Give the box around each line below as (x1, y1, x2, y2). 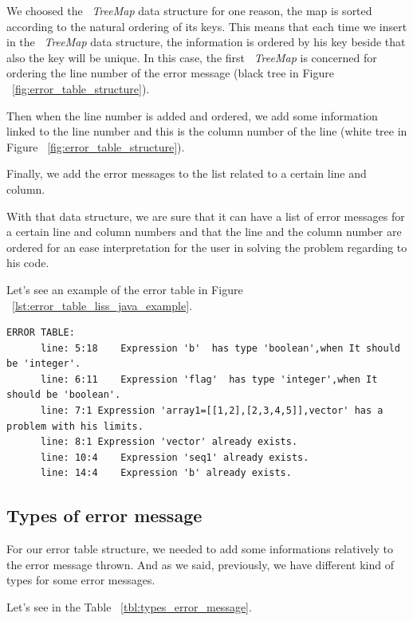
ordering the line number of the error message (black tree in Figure (6, 65, 334, 81)
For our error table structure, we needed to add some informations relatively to (6, 540, 393, 557)
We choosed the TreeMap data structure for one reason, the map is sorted (6, 2, 372, 18)
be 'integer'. (6, 358, 81, 370)
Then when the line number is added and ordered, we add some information (6, 107, 378, 124)
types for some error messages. (6, 572, 155, 588)
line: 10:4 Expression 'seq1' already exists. (40, 451, 309, 463)
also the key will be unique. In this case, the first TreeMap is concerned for (6, 49, 377, 65)
